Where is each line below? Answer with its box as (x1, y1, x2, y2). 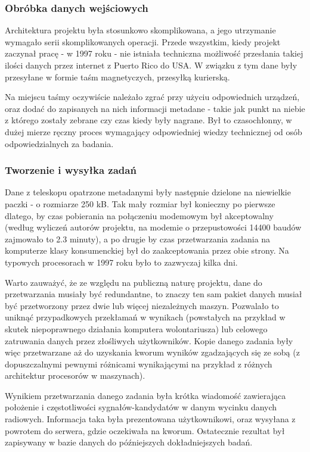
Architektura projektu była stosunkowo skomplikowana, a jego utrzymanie (5, 24, 276, 36)
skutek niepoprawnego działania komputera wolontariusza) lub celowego (5, 322, 268, 335)
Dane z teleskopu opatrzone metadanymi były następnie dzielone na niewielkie (5, 186, 291, 198)
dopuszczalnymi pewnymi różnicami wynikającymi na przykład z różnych (5, 357, 272, 370)
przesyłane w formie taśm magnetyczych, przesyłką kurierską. (5, 70, 230, 83)
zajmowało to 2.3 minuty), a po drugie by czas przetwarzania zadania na (5, 232, 271, 245)
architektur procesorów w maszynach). (5, 369, 145, 382)
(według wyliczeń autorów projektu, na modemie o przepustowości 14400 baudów (5, 221, 302, 233)
